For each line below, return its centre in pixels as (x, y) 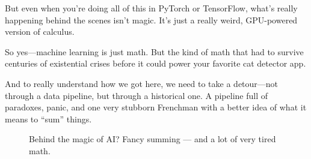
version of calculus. (40, 31)
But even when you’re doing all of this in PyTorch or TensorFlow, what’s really (151, 8)
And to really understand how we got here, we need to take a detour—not (142, 83)
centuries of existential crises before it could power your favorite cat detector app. (155, 63)
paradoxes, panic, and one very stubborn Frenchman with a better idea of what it (156, 107)
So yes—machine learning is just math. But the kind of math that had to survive (154, 51)
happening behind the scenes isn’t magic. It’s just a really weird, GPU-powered (151, 19)
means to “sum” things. (48, 118)
